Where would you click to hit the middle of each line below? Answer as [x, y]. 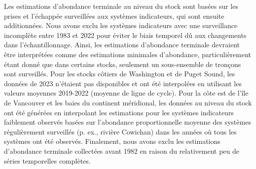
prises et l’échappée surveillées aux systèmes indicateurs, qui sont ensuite [114, 16]
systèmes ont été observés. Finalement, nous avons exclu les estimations [112, 141]
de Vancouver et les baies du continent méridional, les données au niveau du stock [128, 102]
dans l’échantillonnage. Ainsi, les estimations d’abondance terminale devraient [122, 45]
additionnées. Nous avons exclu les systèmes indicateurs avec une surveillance [121, 25]
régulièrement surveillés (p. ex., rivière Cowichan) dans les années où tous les [120, 131]
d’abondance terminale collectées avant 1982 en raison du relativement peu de [122, 151]
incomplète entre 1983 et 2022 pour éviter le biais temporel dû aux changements [125, 35]
